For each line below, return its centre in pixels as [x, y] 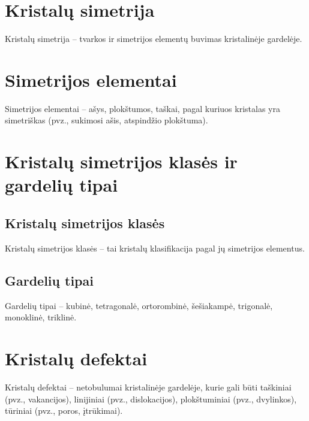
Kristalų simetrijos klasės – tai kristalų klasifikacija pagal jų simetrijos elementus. [155, 248]
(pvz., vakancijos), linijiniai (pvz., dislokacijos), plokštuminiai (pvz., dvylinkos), [151, 399]
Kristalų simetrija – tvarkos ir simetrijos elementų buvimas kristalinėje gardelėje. [154, 39]
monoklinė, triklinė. [41, 317]
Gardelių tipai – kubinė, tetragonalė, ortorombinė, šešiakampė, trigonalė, [139, 305]
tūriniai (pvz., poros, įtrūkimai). [64, 411]
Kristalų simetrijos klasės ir [121, 161]
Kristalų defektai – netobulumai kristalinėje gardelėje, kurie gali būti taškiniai [148, 387]
